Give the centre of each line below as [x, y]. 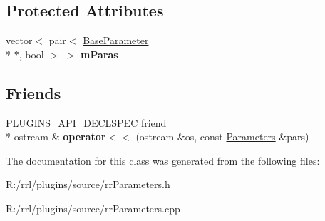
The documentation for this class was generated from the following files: [163, 160]
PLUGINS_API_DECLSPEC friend [86, 122]
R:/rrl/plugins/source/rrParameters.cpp [93, 208]
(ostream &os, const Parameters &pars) [222, 137]
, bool [31, 54]
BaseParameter [116, 40]
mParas [99, 54]
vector [19, 40]
